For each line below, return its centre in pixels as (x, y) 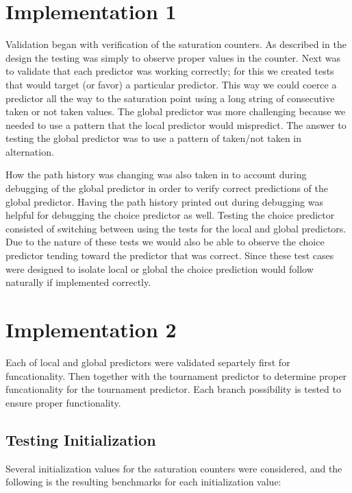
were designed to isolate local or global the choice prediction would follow (160, 268)
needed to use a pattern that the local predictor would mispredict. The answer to (176, 124)
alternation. (30, 151)
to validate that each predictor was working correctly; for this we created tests (170, 71)
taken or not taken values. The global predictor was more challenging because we (176, 111)
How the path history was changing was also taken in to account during (156, 175)
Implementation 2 (91, 329)
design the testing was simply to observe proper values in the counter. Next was (173, 57)
